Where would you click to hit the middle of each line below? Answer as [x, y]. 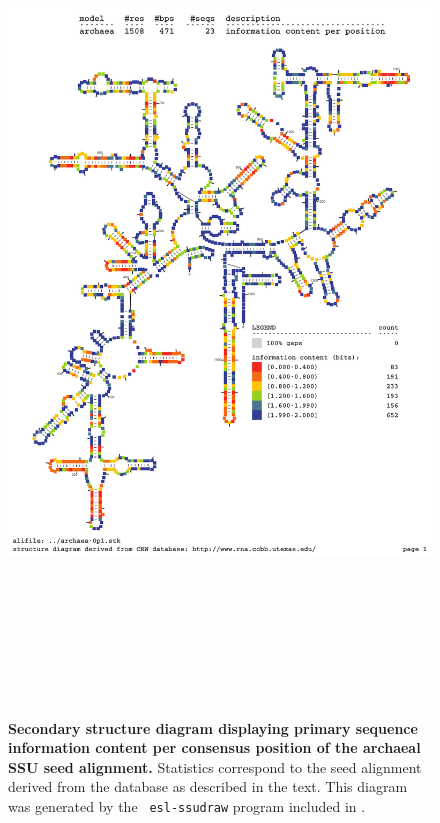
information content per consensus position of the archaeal [214, 747]
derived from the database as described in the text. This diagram [208, 786]
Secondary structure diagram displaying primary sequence [213, 727]
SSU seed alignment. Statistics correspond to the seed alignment [215, 766]
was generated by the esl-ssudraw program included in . [187, 805]
